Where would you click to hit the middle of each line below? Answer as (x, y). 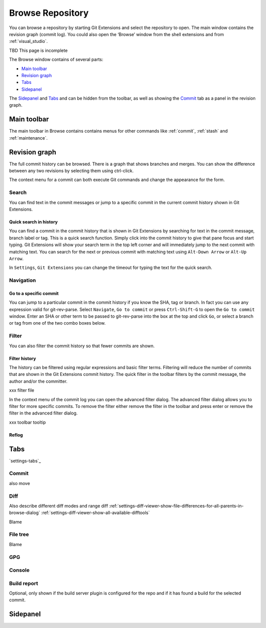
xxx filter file (22, 390)
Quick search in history (33, 222)
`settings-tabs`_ (25, 461)
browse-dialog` (25, 513)
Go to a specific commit (34, 293)
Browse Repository (49, 13)
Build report (24, 583)
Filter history (23, 358)
